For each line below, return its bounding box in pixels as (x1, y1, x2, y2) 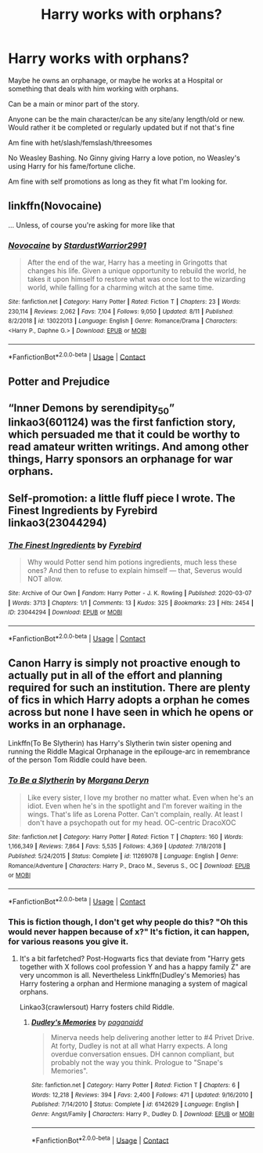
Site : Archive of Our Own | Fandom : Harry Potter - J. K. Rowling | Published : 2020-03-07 (8, 589, 252, 597)
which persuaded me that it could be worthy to (8, 428, 240, 441)
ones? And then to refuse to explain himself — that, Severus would (27, 565, 243, 575)
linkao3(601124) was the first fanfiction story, (8, 416, 236, 429)
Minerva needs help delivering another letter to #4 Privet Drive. (50, 1032, 254, 1042)
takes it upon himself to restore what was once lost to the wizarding (27, 275, 247, 284)
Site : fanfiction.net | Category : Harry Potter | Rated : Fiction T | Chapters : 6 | (31, 1081, 240, 1089)
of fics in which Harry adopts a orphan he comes (8, 693, 250, 706)
